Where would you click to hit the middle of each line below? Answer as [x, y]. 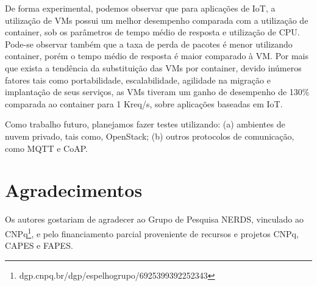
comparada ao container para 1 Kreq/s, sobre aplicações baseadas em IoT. [144, 103]
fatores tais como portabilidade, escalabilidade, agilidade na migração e [138, 80]
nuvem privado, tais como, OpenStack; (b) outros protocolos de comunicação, [150, 136]
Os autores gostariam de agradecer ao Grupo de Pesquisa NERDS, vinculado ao [154, 219]
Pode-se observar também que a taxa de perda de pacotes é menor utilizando [149, 44]
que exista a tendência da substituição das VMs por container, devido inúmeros [153, 67]
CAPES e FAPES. [39, 245]
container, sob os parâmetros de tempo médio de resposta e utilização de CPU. [152, 32]
